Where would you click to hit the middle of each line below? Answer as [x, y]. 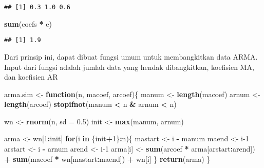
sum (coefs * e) [28, 23]
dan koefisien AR [31, 77]
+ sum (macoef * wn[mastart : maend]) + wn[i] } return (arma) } [107, 158]
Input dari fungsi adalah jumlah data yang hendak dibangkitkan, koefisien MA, [129, 67]
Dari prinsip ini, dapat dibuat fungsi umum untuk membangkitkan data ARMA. [131, 56]
